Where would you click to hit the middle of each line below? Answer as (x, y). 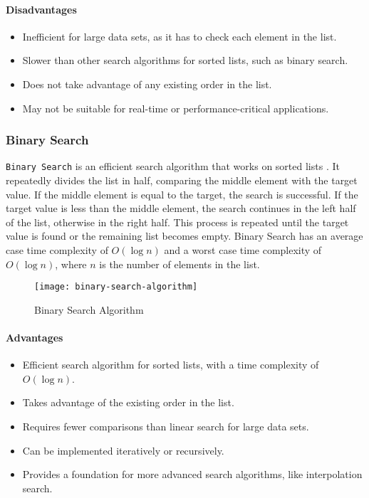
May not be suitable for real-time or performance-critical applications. (176, 108)
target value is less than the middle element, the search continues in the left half (181, 208)
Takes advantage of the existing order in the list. (128, 402)
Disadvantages (41, 9)
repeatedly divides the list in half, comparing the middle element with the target (182, 180)
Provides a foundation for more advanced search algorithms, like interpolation (192, 474)
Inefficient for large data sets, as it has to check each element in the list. (180, 36)
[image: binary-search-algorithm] (116, 287)
